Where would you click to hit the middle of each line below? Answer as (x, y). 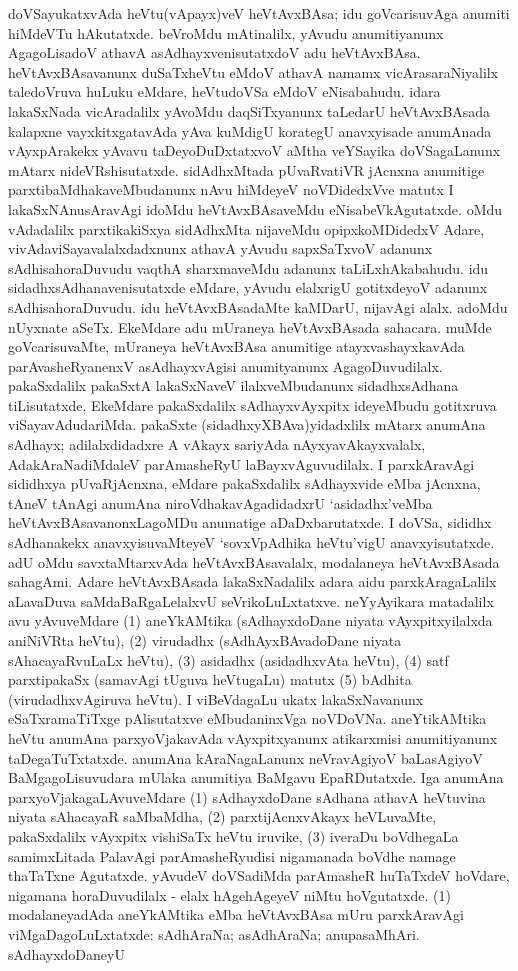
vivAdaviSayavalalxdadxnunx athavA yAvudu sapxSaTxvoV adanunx (220, 248)
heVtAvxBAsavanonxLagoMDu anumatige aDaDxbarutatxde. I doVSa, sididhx (250, 522)
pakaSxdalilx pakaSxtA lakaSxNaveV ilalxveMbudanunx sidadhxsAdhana (233, 385)
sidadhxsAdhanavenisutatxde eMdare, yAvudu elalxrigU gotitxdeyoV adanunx (248, 287)
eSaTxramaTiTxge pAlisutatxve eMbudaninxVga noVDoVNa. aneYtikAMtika (247, 718)
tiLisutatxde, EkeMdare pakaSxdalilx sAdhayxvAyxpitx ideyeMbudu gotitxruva (252, 404)
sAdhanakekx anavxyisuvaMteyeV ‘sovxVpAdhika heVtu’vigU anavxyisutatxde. (251, 542)
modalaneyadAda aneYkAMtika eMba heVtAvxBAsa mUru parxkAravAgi (236, 914)
